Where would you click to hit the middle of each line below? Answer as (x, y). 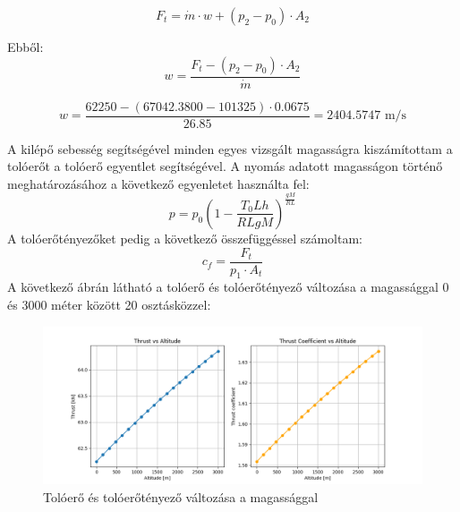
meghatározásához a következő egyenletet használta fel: (158, 183)
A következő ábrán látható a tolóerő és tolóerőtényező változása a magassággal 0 (228, 287)
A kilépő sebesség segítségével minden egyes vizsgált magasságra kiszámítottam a (230, 148)
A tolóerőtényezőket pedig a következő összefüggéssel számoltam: (185, 238)
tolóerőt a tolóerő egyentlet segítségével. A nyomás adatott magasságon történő (225, 166)
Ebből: (26, 47)
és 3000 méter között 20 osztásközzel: (109, 305)
